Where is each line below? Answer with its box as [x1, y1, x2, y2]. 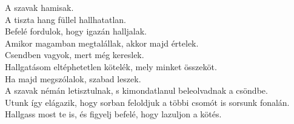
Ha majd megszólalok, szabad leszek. [5, 72, 141, 85]
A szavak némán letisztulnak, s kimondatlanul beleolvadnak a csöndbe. [5, 84, 268, 97]
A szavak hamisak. [5, 1, 74, 13]
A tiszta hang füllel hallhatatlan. [5, 13, 127, 25]
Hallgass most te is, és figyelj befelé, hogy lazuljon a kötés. [5, 108, 222, 120]
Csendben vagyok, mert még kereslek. [5, 48, 144, 61]
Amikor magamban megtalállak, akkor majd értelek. [5, 36, 199, 49]
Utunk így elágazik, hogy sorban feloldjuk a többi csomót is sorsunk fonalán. [5, 96, 290, 108]
